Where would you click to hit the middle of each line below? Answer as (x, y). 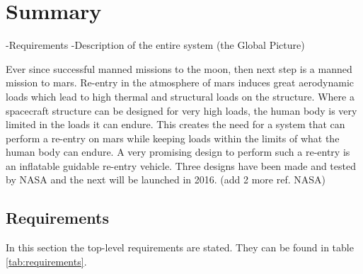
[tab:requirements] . (46, 261)
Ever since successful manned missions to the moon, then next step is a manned (179, 68)
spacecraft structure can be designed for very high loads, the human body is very (181, 110)
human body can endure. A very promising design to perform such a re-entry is (178, 152)
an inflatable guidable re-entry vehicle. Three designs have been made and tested (181, 165)
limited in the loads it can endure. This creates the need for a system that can (175, 124)
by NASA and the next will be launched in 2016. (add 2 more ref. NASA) (166, 179)
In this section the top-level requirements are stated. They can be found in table (180, 247)
